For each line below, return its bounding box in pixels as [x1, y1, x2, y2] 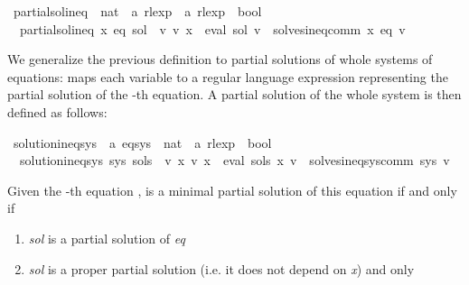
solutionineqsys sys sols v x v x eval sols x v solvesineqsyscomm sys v [19, 151, 450, 170]
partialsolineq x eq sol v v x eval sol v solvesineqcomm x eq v [19, 19, 406, 38]
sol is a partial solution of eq [28, 228, 185, 247]
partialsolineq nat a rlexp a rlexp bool [13, 2, 262, 20]
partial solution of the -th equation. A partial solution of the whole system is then [7, 85, 462, 104]
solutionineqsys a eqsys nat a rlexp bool [13, 133, 272, 152]
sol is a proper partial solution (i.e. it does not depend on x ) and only [28, 259, 415, 278]
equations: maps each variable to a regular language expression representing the [7, 67, 448, 86]
